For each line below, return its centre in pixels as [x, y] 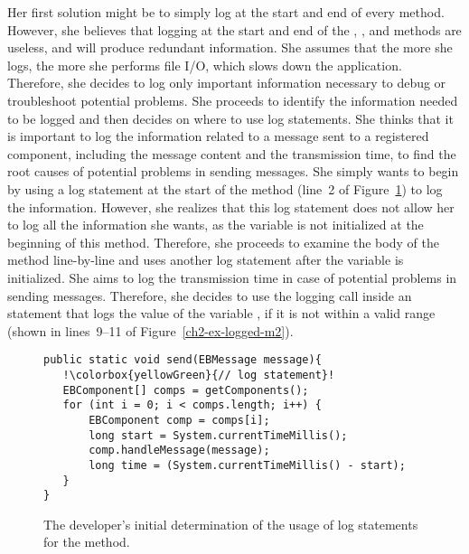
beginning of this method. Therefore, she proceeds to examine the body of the [223, 242]
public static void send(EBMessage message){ [183, 360]
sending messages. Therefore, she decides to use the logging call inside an [210, 295]
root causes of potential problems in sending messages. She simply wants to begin [233, 171]
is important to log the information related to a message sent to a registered [218, 136]
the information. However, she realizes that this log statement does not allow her [231, 207]
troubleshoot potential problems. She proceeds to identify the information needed [233, 100]
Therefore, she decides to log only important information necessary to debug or [227, 83]
